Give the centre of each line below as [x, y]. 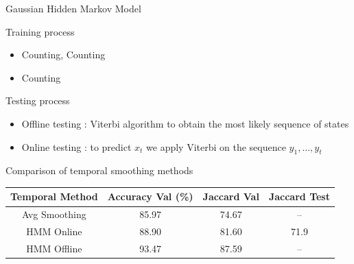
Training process [40, 31]
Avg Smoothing [54, 214]
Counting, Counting [63, 55]
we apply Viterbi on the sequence [216, 146]
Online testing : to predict [76, 146]
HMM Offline [54, 248]
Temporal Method [54, 196]
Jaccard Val [231, 196]
